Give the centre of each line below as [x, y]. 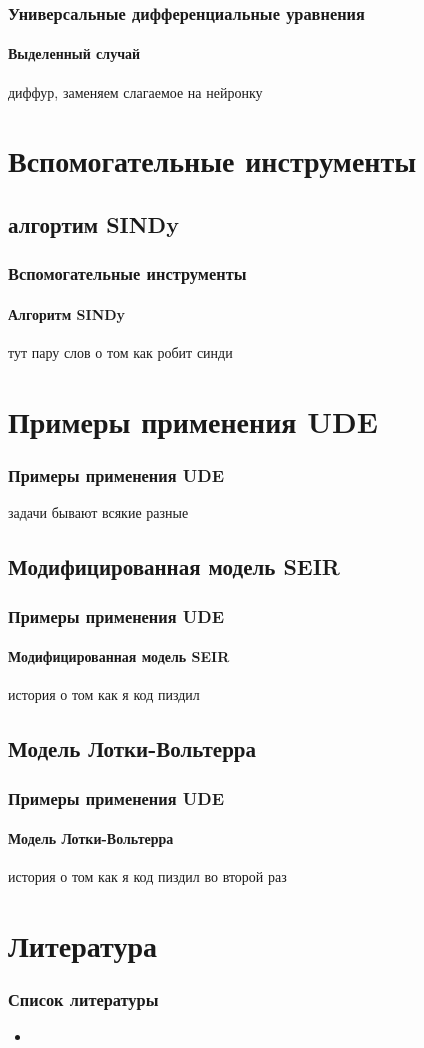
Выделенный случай [74, 53]
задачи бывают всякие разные [98, 512]
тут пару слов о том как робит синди [120, 352]
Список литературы [83, 999]
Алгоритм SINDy [67, 313]
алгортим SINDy [93, 224]
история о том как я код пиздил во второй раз [147, 876]
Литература [82, 945]
